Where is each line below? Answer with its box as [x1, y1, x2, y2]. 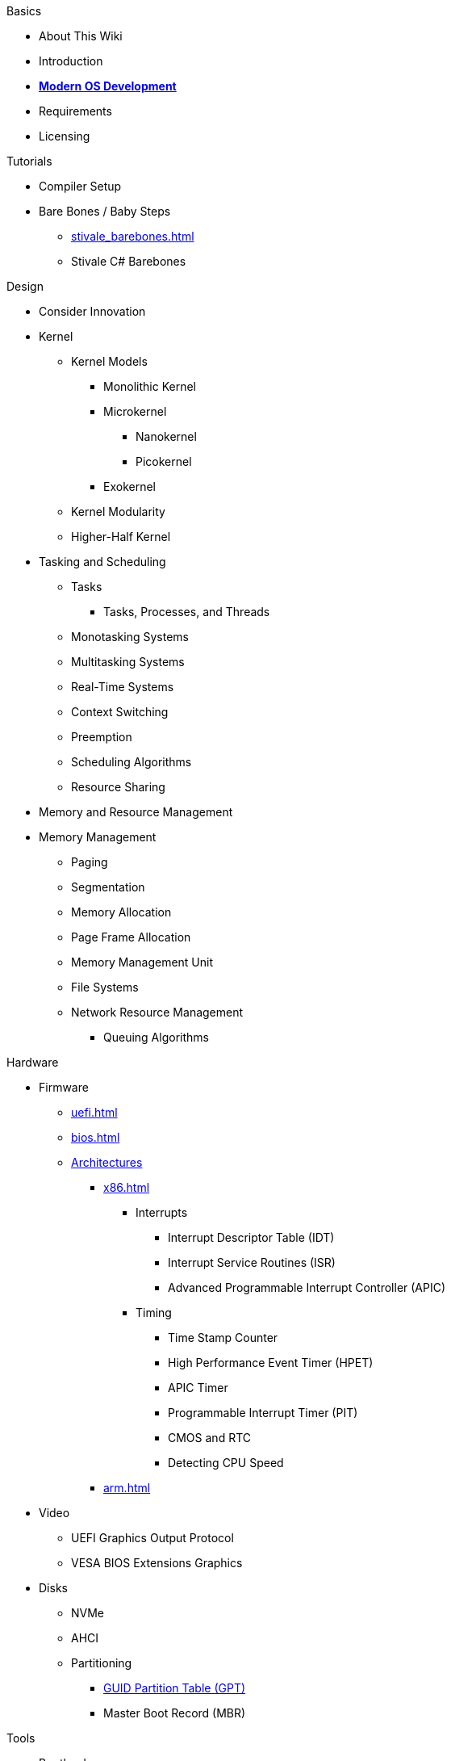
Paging [71, 855, 108, 869]
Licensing [39, 129, 90, 143]
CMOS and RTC [168, 1431, 251, 1444]
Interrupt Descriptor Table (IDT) [168, 1231, 335, 1244]
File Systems [71, 980, 139, 994]
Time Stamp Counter [168, 1331, 278, 1344]
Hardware [6, 1055, 59, 1069]
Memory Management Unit [71, 955, 214, 969]
